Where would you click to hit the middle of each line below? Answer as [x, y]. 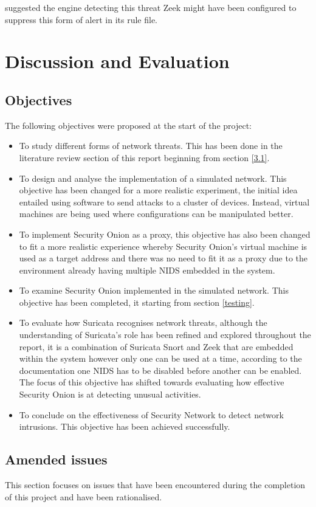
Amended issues [56, 459]
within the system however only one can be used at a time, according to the [160, 358]
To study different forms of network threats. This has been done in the [151, 146]
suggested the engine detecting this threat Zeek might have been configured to [151, 7]
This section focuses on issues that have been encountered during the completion [155, 485]
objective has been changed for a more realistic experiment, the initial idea [158, 190]
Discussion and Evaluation [117, 61]
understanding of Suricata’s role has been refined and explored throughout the [165, 335]
